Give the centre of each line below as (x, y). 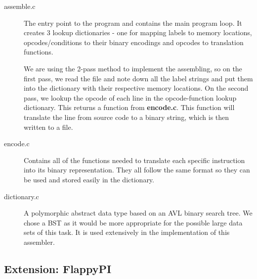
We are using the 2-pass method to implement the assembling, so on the (133, 68)
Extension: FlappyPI (58, 268)
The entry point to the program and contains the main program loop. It (133, 23)
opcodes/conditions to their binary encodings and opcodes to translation (134, 42)
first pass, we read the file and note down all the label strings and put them (138, 78)
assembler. (39, 242)
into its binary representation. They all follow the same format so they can (137, 170)
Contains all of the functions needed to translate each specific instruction (134, 160)
